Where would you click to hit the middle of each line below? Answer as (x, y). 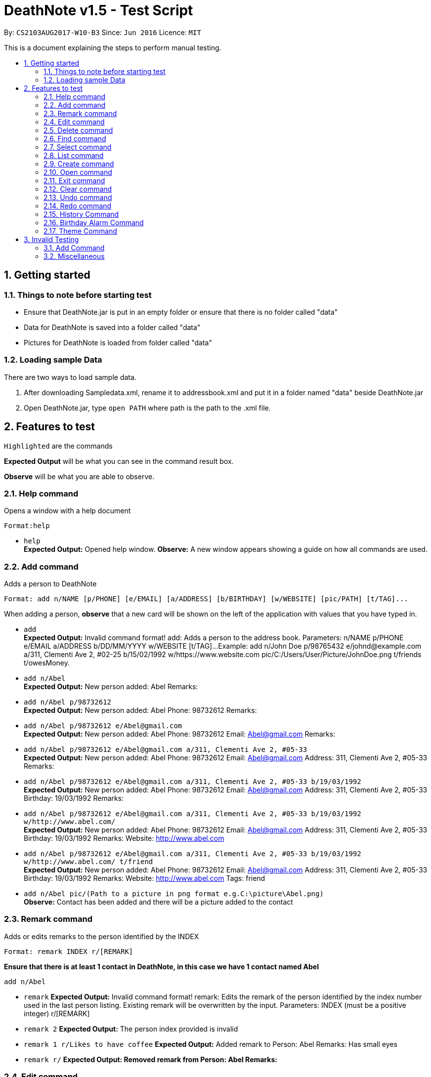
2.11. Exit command (74, 180)
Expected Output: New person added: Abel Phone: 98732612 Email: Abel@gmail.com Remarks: (180, 734)
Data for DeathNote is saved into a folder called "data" (112, 327)
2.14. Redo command (78, 206)
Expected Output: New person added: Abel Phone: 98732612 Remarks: (140, 710)
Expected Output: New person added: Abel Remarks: (111, 687)
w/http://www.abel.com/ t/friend (88, 862)
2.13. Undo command (78, 197)
